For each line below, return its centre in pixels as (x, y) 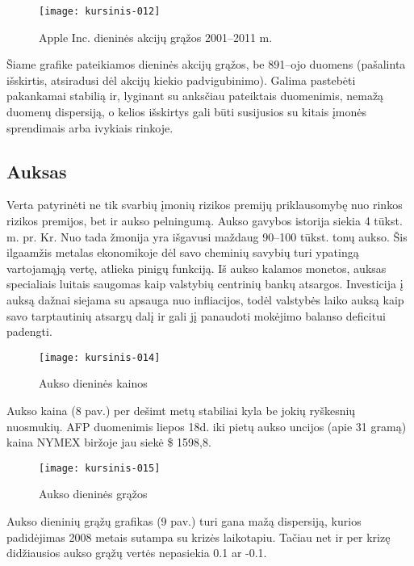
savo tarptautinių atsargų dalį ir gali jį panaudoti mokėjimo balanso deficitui (196, 315)
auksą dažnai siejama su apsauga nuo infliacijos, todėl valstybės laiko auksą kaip (205, 299)
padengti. (29, 331)
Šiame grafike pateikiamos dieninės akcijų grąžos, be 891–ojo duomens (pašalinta (206, 64)
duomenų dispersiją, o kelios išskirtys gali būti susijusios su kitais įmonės (186, 112)
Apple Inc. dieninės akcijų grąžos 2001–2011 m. (156, 37)
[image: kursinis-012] (100, 11)
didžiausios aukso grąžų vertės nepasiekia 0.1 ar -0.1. (137, 553)
